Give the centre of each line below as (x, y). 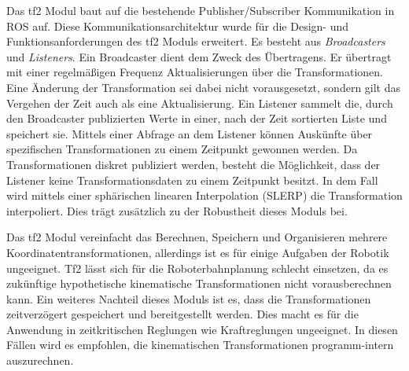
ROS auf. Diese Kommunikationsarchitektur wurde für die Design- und (178, 26)
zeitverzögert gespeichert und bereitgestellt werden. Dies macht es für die (182, 314)
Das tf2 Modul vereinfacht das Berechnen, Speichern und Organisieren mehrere (197, 237)
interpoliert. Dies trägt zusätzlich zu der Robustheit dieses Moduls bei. (177, 210)
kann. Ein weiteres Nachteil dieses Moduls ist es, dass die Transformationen (189, 298)
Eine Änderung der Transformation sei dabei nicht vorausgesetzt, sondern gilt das (204, 87)
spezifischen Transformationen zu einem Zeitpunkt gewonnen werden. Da (182, 149)
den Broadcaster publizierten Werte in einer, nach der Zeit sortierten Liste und (197, 118)
